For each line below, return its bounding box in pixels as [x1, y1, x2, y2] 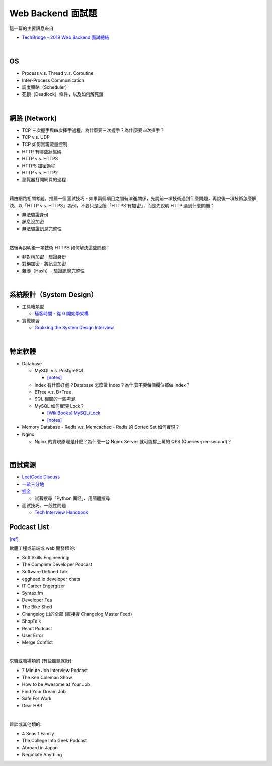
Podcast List [9, 522, 49, 531]
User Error [22, 632, 44, 639]
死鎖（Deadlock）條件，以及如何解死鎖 [22, 91, 104, 98]
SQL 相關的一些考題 [34, 396, 76, 402]
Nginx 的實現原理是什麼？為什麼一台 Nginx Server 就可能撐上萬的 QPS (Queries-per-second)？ [34, 438, 232, 444]
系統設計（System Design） [9, 290, 98, 299]
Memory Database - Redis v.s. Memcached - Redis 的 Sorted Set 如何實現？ [22, 424, 180, 430]
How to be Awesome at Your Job [22, 681, 90, 687]
